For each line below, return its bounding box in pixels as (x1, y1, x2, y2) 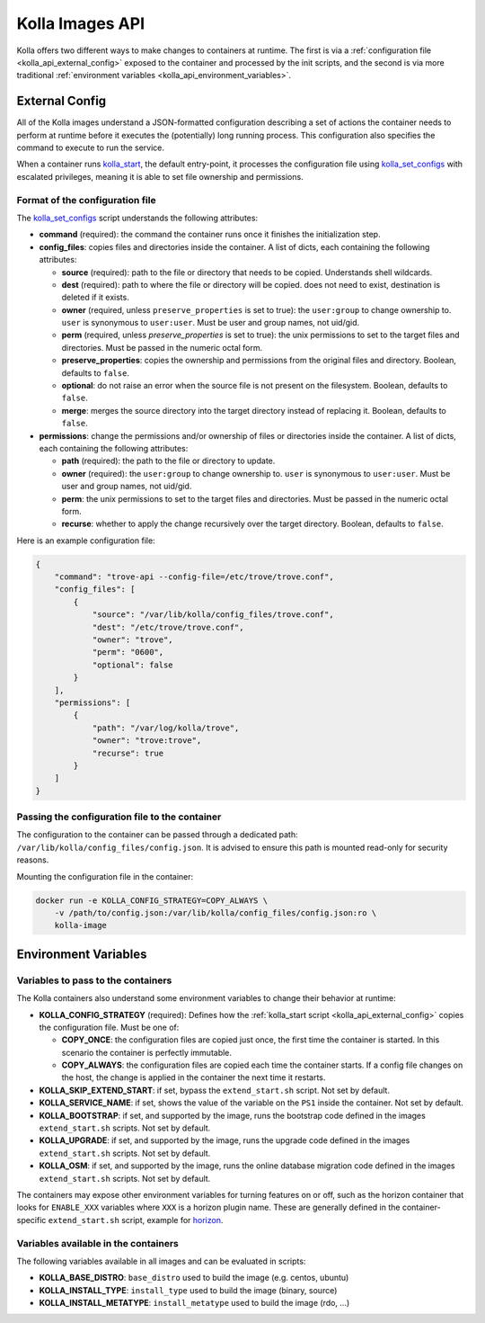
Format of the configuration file (16, 193, 156, 206)
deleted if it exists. (61, 292, 129, 303)
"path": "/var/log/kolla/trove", (92, 722, 240, 733)
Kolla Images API (16, 13, 145, 33)
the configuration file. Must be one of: (39, 1022, 180, 1032)
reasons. (16, 854, 49, 865)
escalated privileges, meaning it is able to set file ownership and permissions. (16, 171, 304, 182)
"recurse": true (92, 747, 164, 758)
